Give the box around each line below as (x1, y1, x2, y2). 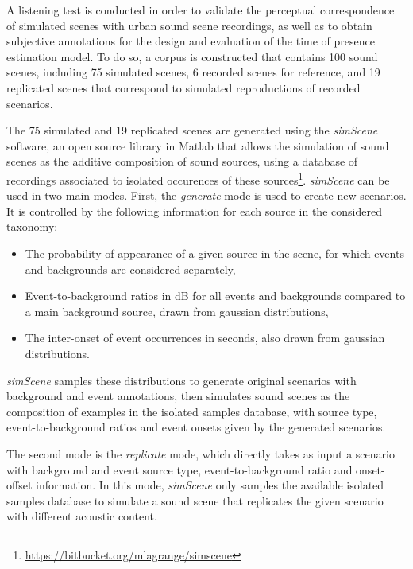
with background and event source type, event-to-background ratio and (6, 461, 353, 477)
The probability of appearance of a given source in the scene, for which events (25, 244, 404, 261)
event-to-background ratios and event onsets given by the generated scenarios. (6, 419, 386, 435)
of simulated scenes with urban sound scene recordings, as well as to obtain (6, 17, 372, 33)
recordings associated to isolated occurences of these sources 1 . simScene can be (6, 169, 390, 188)
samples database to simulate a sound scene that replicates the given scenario (6, 492, 384, 509)
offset (6, 477, 33, 493)
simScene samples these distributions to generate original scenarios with (6, 372, 357, 388)
